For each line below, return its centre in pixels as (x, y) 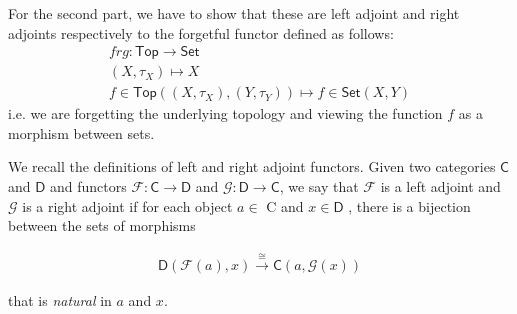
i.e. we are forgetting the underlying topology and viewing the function (225, 113)
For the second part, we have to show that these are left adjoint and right (234, 13)
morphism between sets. (81, 132)
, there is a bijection (409, 205)
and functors (88, 186)
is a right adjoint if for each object (127, 205)
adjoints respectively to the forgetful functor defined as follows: (201, 32)
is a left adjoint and (440, 186)
